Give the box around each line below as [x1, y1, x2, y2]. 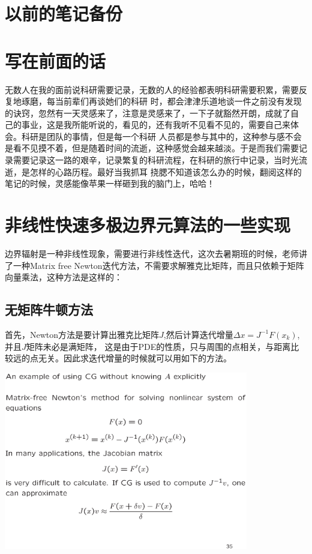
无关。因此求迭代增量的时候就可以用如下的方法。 [38, 352, 232, 364]
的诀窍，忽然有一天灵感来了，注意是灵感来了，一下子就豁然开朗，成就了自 [5, 106, 299, 119]
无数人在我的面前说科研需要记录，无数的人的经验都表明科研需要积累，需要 [5, 83, 299, 95]
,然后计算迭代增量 [163, 328, 233, 340]
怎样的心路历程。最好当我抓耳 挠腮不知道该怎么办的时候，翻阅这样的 [29, 165, 302, 178]
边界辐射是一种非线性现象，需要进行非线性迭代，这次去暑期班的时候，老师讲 [5, 247, 307, 259]
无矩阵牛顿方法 [5, 300, 93, 319]
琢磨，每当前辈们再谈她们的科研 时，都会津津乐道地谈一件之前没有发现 [21, 95, 302, 107]
